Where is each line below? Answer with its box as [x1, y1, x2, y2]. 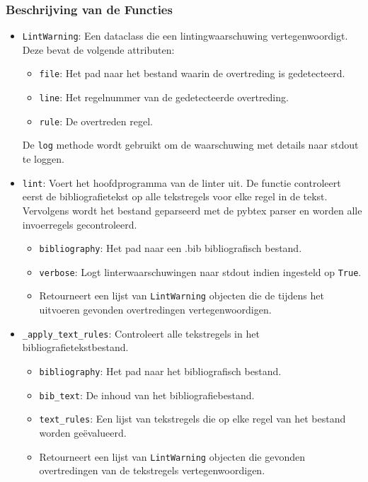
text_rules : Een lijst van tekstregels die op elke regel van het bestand [39, 411, 346, 426]
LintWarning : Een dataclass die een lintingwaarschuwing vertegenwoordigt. [22, 28, 348, 43]
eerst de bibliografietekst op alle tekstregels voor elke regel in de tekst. [22, 189, 328, 204]
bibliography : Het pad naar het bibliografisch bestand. [39, 363, 282, 378]
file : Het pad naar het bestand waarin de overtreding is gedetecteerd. [39, 66, 345, 81]
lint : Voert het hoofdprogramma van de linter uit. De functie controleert [22, 175, 341, 190]
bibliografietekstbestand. [22, 340, 129, 355]
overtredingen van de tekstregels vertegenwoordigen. [39, 463, 265, 478]
